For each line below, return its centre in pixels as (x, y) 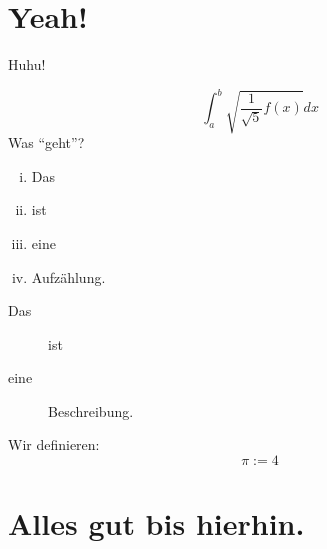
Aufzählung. (68, 276)
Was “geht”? (46, 142)
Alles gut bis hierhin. (156, 523)
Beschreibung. (91, 410)
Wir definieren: (54, 444)
